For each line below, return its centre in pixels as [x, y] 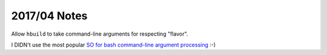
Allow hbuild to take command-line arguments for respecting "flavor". [100, 34]
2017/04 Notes [49, 16]
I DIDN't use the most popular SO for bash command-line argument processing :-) [114, 45]
